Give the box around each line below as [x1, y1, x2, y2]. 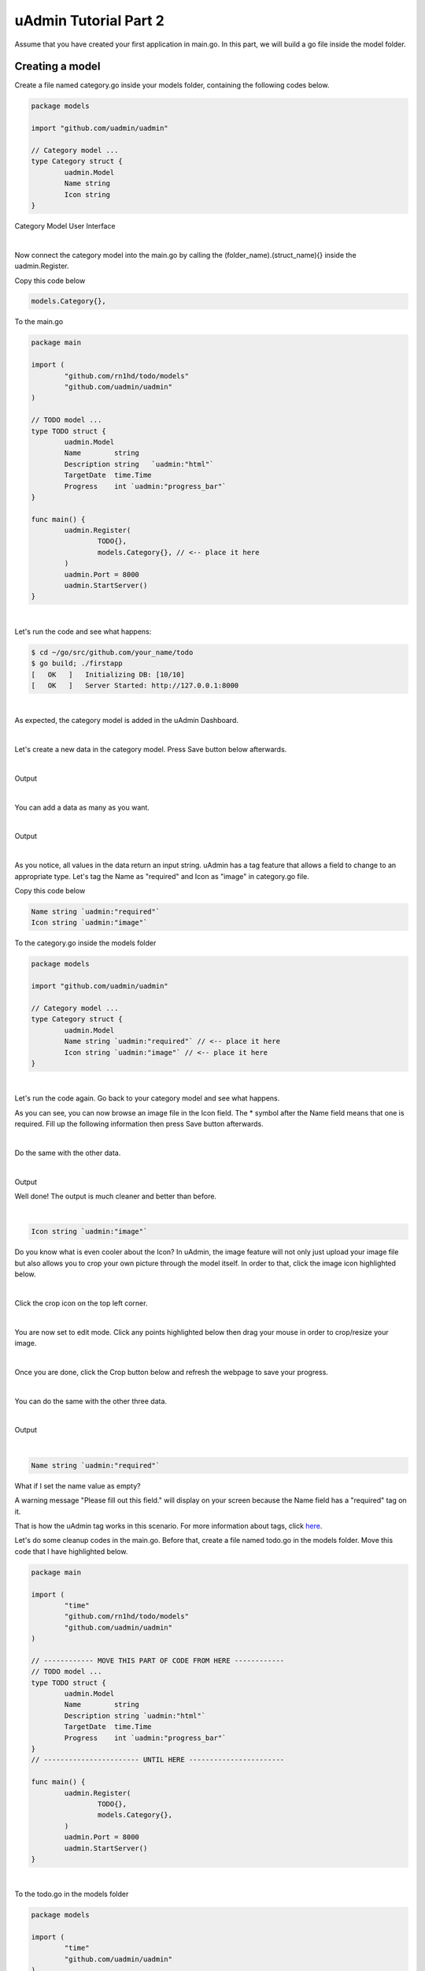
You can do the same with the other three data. [14, 1396, 168, 1406]
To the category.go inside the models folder [14, 938, 157, 948]
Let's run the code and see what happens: [14, 627, 152, 636]
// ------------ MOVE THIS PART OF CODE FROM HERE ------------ [31, 1656, 285, 1665]
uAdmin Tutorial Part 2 [14, 12, 164, 29]
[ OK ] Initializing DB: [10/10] [31, 670, 185, 679]
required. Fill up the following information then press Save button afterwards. [14, 1120, 264, 1129]
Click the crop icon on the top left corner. [14, 1298, 148, 1308]
